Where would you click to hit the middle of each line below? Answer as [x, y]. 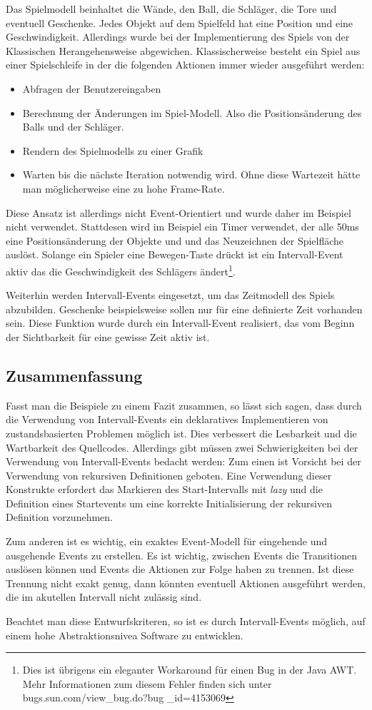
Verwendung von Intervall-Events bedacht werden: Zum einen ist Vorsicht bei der [184, 461]
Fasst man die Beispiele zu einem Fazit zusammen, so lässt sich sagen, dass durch [184, 405]
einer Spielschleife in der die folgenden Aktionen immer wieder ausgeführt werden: [185, 65]
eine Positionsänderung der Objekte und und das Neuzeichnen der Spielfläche [175, 240]
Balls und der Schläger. [73, 127]
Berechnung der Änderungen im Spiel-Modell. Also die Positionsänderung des [192, 112]
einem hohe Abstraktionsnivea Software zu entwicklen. [125, 635]
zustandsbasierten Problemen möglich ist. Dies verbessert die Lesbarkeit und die [181, 433]
